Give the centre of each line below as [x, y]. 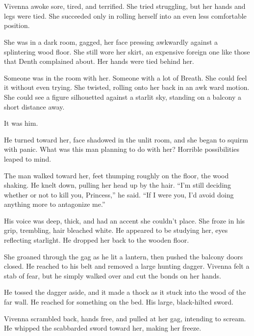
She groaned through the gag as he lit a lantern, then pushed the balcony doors [124, 256]
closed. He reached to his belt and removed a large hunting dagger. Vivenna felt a [127, 266]
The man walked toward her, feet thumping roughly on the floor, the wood [116, 175]
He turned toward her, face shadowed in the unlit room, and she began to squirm [126, 139]
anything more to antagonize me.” [55, 204]
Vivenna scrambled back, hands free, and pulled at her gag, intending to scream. [125, 318]
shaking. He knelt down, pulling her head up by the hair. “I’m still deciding [118, 185]
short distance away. [34, 106]
